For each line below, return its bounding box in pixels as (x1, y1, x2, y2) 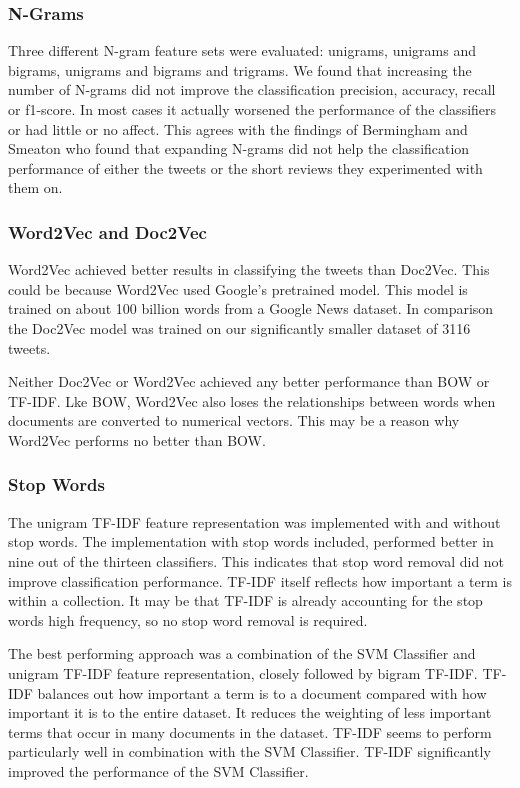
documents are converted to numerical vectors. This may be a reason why (8, 410, 460, 431)
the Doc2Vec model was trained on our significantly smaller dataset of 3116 (8, 317, 471, 338)
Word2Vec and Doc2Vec (8, 219, 207, 244)
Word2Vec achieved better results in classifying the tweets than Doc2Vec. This (8, 259, 490, 280)
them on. (8, 177, 63, 198)
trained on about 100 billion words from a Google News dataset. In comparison (8, 298, 494, 319)
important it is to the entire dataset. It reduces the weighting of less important (8, 702, 492, 723)
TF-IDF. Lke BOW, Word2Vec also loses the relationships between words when (8, 390, 496, 411)
